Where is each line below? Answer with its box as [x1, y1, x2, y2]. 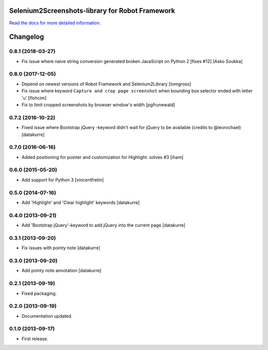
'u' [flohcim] [21, 95, 47, 101]
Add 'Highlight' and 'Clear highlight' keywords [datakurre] [21, 199, 140, 206]
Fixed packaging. [21, 290, 57, 296]
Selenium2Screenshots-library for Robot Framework [9, 6, 176, 15]
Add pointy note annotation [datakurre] [21, 268, 102, 274]
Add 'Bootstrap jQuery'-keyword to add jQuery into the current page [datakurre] [21, 222, 186, 228]
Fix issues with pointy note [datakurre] [21, 245, 100, 251]
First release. [21, 336, 49, 342]
